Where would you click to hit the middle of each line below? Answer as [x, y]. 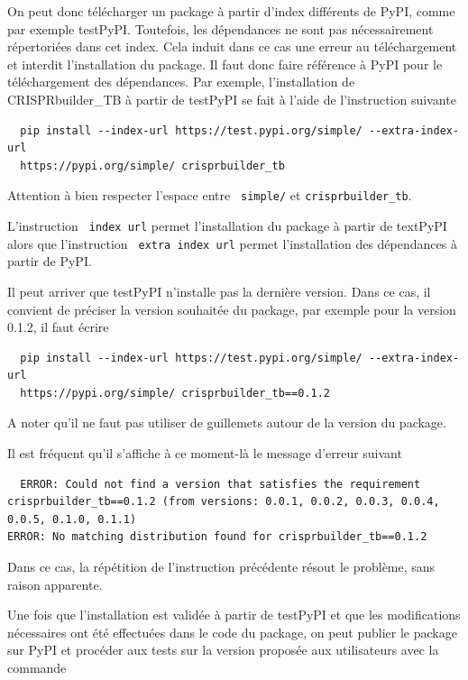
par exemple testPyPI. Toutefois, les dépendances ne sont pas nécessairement [220, 28]
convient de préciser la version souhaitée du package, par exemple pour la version [232, 309]
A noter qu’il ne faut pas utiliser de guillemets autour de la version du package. [227, 423]
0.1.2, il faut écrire [58, 327]
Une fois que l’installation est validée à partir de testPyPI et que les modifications [234, 615]
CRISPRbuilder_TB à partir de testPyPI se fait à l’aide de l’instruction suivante [232, 99]
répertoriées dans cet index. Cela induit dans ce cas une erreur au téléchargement [232, 46]
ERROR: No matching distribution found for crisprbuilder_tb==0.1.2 [217, 537]
